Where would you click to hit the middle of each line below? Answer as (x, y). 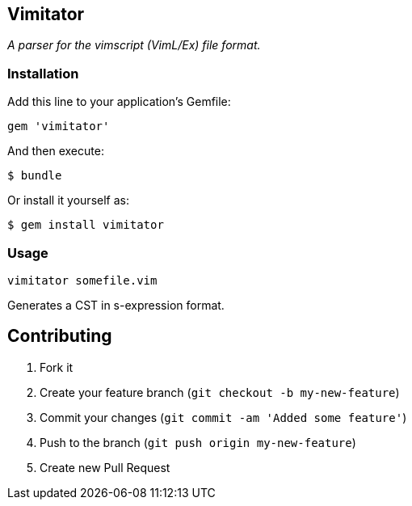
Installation (43, 73)
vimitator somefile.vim (82, 280)
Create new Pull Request (105, 467)
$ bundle (35, 176)
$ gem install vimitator (86, 225)
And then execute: (56, 151)
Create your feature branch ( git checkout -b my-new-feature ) (220, 392)
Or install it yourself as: (68, 200)
